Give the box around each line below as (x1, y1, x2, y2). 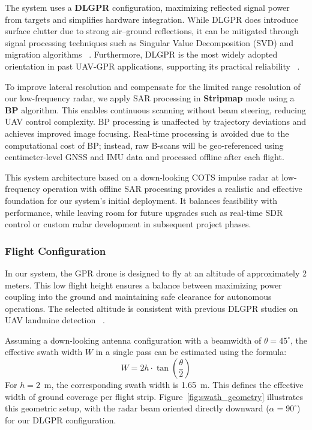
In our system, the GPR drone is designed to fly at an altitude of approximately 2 (5, 266, 307, 279)
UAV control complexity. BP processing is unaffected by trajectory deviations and (5, 115, 307, 128)
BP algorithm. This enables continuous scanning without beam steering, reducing (5, 103, 306, 116)
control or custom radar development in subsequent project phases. (5, 218, 251, 230)
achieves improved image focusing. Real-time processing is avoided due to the (5, 127, 289, 139)
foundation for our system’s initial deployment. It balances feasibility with (5, 194, 277, 206)
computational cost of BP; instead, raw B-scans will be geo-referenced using (5, 139, 284, 151)
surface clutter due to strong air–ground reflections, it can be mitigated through (5, 25, 299, 37)
